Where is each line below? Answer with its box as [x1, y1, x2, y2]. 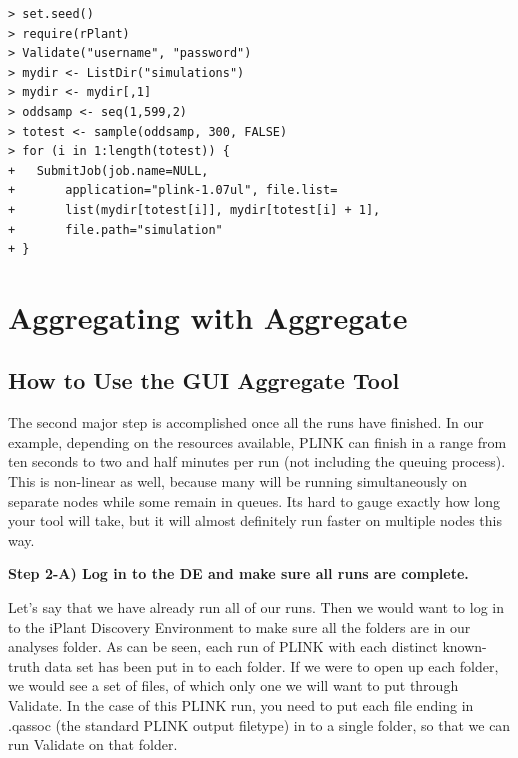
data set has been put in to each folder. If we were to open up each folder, [44, 655, 499, 676]
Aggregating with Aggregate [8, 296, 408, 337]
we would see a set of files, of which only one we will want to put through [8, 675, 459, 696]
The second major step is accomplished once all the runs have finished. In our [8, 412, 484, 433]
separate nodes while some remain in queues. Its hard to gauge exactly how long [8, 490, 501, 511]
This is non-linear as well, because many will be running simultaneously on [8, 471, 468, 492]
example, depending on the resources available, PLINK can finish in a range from [8, 431, 507, 452]
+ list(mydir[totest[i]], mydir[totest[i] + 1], [8, 202, 381, 217]
